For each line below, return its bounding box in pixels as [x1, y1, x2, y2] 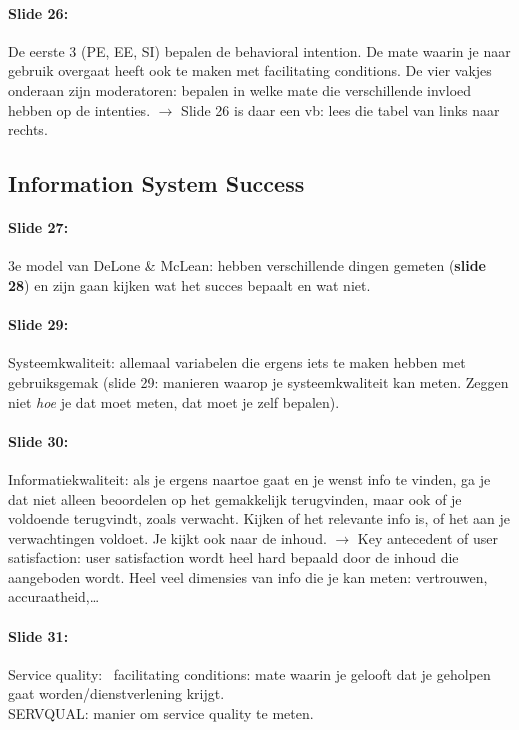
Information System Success [8, 168, 305, 199]
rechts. [8, 119, 48, 140]
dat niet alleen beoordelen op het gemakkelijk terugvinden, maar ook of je [8, 488, 462, 509]
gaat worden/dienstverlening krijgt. [8, 683, 225, 704]
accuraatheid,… [8, 586, 100, 607]
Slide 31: [8, 625, 69, 646]
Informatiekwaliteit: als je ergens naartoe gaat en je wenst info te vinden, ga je [8, 468, 491, 489]
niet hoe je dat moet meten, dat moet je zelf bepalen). [8, 391, 340, 412]
